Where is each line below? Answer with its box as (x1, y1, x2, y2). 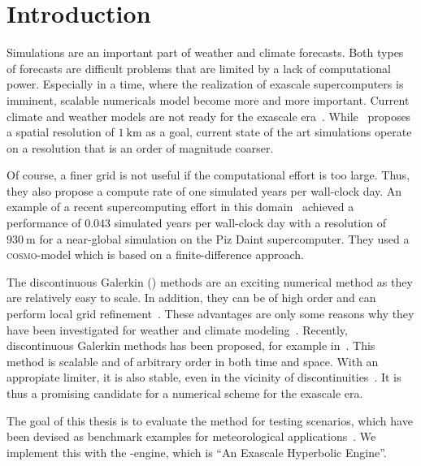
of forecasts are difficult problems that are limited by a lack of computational (7, 59, 391, 76)
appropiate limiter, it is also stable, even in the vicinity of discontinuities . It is (7, 369, 401, 386)
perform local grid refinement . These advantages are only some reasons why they (7, 305, 414, 322)
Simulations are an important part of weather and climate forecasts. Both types (7, 44, 404, 61)
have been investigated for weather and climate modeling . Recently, (7, 321, 348, 338)
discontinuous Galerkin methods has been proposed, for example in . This (7, 337, 375, 354)
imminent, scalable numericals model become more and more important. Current (7, 91, 410, 108)
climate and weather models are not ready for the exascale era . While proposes (7, 107, 411, 124)
